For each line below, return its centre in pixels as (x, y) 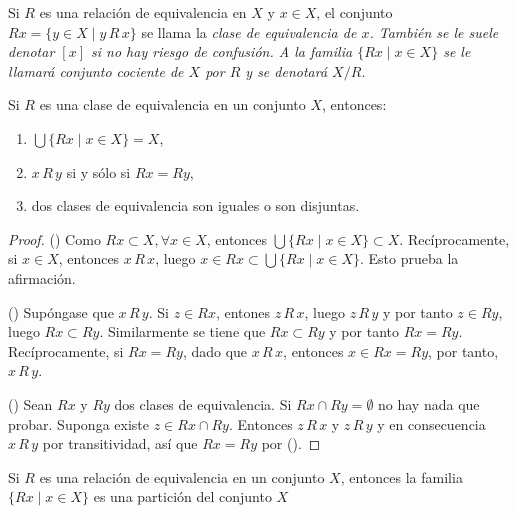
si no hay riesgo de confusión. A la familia (222, 51)
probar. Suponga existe (78, 423)
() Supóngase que (61, 311)
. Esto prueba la (409, 258)
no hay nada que (429, 403)
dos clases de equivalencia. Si (203, 403)
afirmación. (42, 277)
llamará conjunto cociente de (96, 70)
